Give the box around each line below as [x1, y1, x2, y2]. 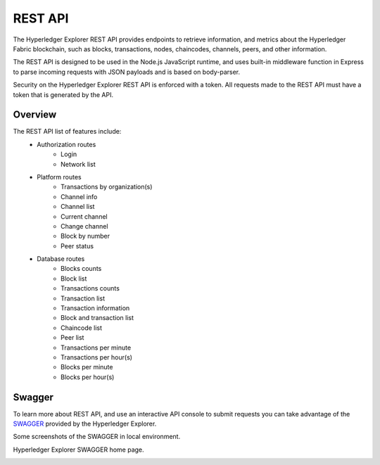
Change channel [61, 222, 108, 230]
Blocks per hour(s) [61, 373, 115, 381]
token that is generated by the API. [13, 90, 114, 98]
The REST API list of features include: [13, 127, 122, 136]
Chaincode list [61, 324, 102, 332]
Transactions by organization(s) [61, 183, 153, 191]
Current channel [61, 212, 108, 221]
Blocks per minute [61, 363, 113, 371]
